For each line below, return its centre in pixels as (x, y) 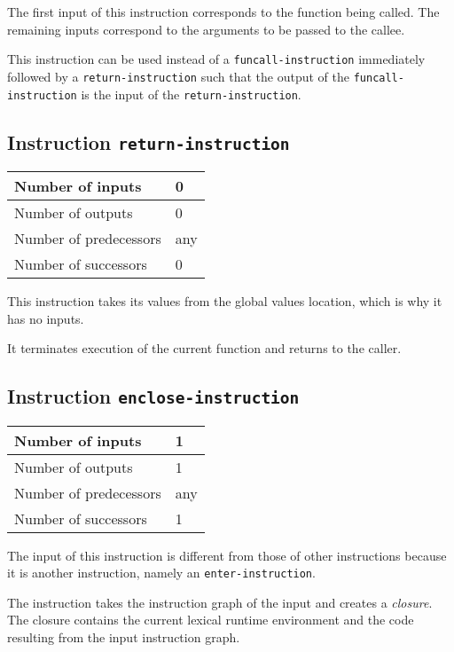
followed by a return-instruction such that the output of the (179, 76)
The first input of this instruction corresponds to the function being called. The (223, 12)
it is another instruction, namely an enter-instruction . (161, 573)
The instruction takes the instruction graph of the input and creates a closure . (220, 602)
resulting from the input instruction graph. (124, 636)
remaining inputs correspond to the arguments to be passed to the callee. (206, 29)
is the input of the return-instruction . (191, 94)
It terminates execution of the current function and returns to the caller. (204, 348)
